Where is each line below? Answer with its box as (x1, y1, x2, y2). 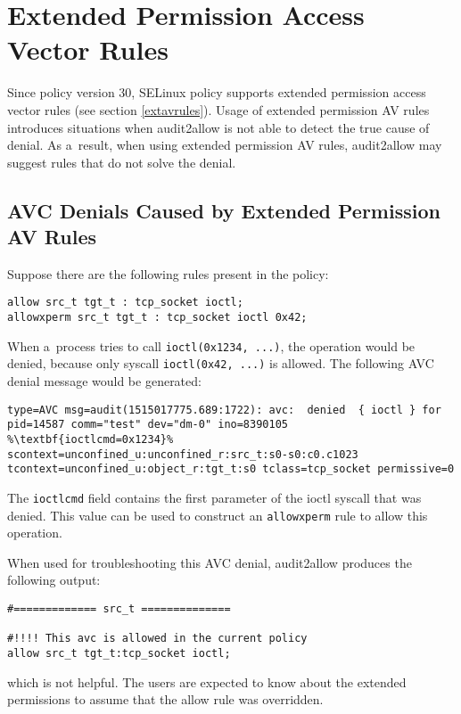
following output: (7, 570, 101, 589)
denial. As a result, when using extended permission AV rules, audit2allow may (7, 135, 442, 154)
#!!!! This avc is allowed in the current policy (7, 632, 308, 645)
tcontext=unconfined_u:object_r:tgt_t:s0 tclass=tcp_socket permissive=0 (7, 463, 455, 476)
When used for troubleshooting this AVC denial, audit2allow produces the (7, 553, 412, 571)
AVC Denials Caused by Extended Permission (7, 196, 440, 224)
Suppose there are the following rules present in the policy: (7, 264, 329, 283)
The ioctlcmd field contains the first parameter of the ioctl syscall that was (7, 488, 422, 506)
